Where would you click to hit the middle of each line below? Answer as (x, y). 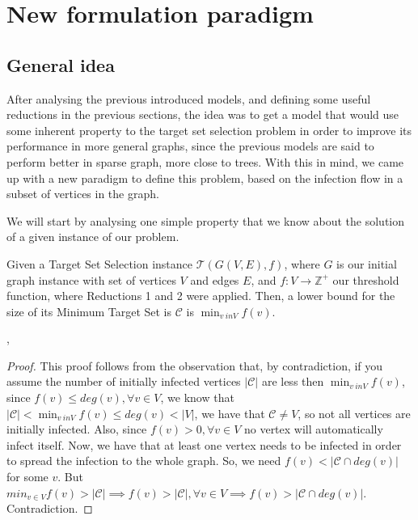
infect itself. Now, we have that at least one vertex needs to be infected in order (204, 444)
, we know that (197, 397)
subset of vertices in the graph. (83, 194)
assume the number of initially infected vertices (124, 381)
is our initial (367, 263)
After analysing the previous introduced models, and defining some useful (189, 98)
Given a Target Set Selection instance (100, 263)
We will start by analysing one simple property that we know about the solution (205, 220)
